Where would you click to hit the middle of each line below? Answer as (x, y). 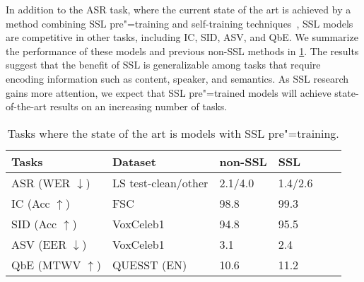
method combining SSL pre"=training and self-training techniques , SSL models (180, 23)
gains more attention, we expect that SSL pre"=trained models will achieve (169, 92)
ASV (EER (39, 244)
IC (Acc (31, 203)
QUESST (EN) (149, 264)
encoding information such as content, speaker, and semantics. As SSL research (177, 78)
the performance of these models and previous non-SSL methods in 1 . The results (182, 51)
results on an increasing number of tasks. (139, 106)
